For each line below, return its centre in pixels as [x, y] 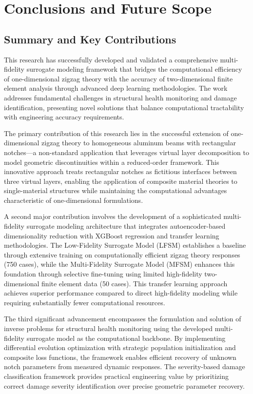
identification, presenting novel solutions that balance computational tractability [124, 107]
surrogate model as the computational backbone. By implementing [126, 338]
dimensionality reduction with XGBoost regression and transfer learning [112, 235]
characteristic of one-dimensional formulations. [74, 200]
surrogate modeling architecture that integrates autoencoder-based [126, 226]
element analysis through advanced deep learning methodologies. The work [116, 88]
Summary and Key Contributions [90, 39]
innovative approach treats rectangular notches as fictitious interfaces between [120, 171]
